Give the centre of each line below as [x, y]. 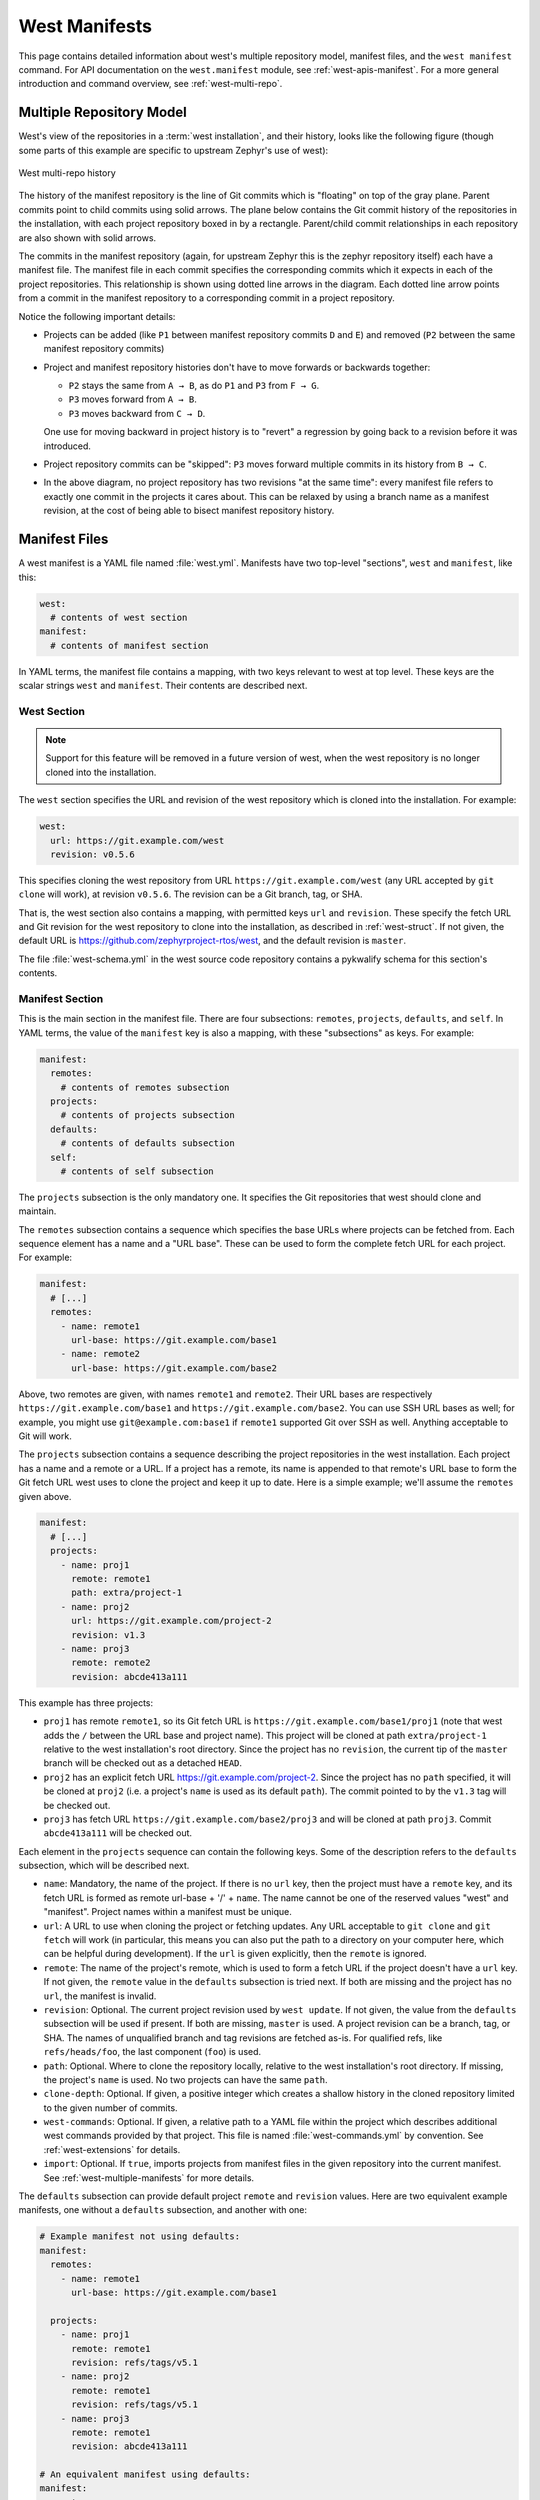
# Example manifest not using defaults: [139, 2236]
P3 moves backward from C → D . [137, 413]
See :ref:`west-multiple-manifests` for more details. [149, 2177]
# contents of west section [119, 617]
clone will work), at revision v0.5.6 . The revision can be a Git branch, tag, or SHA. [191, 894]
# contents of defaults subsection [147, 1143]
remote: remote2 [111, 1663]
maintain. [37, 1211]
